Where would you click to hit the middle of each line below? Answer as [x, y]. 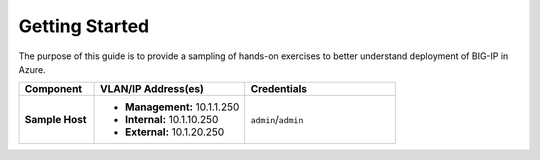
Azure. [32, 69]
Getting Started [84, 26]
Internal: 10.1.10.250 [172, 120]
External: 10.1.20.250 [175, 132]
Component [53, 89]
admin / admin [277, 120]
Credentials [279, 89]
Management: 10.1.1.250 [182, 107]
